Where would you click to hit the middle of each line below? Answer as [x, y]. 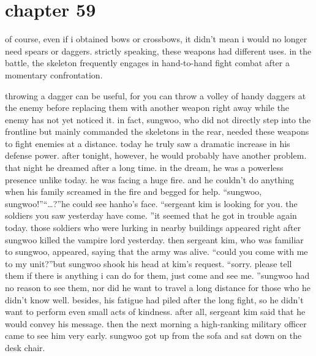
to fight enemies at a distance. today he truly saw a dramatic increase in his [148, 143]
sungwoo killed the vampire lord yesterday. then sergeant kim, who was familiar [154, 239]
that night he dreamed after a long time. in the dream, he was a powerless [144, 168]
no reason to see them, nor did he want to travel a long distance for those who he [158, 287]
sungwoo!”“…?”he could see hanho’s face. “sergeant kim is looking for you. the [151, 203]
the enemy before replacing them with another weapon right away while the [147, 108]
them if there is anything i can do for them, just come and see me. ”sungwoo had [157, 275]
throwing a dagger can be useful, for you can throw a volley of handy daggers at [156, 95]
